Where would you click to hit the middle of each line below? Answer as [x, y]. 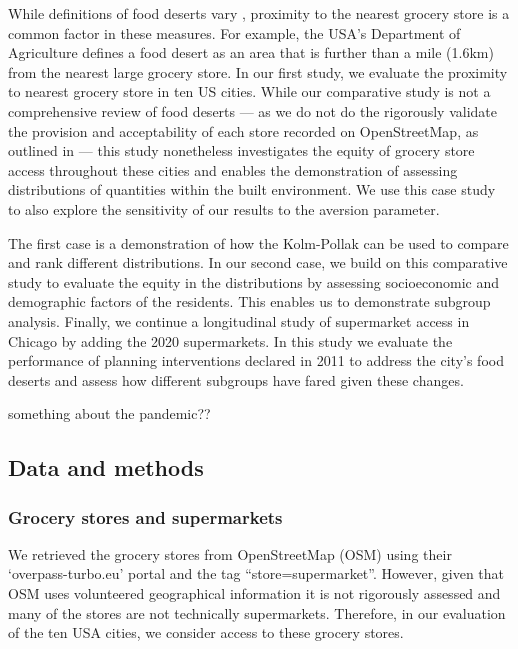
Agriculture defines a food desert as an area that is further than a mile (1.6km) [251, 52]
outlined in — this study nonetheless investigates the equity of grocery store [241, 150]
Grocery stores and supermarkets [145, 516]
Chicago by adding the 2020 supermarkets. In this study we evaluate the [230, 340]
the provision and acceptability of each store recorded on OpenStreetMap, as [243, 130]
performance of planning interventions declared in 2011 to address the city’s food [256, 360]
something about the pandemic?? [109, 413]
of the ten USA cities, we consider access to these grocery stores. [206, 632]
